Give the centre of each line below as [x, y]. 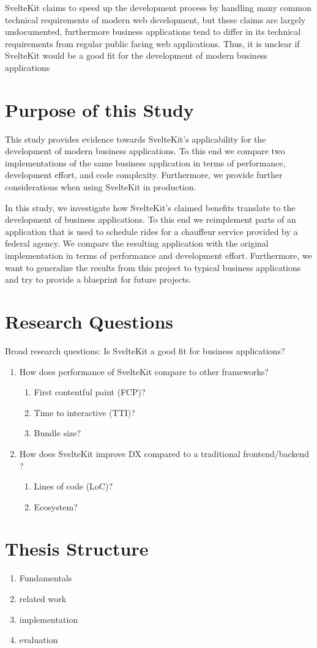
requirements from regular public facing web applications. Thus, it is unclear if [152, 43]
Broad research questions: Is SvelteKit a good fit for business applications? [145, 350]
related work [43, 598]
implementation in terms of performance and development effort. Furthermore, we [158, 255]
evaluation [39, 640]
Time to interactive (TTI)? [84, 412]
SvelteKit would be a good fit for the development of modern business [136, 55]
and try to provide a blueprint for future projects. [98, 279]
